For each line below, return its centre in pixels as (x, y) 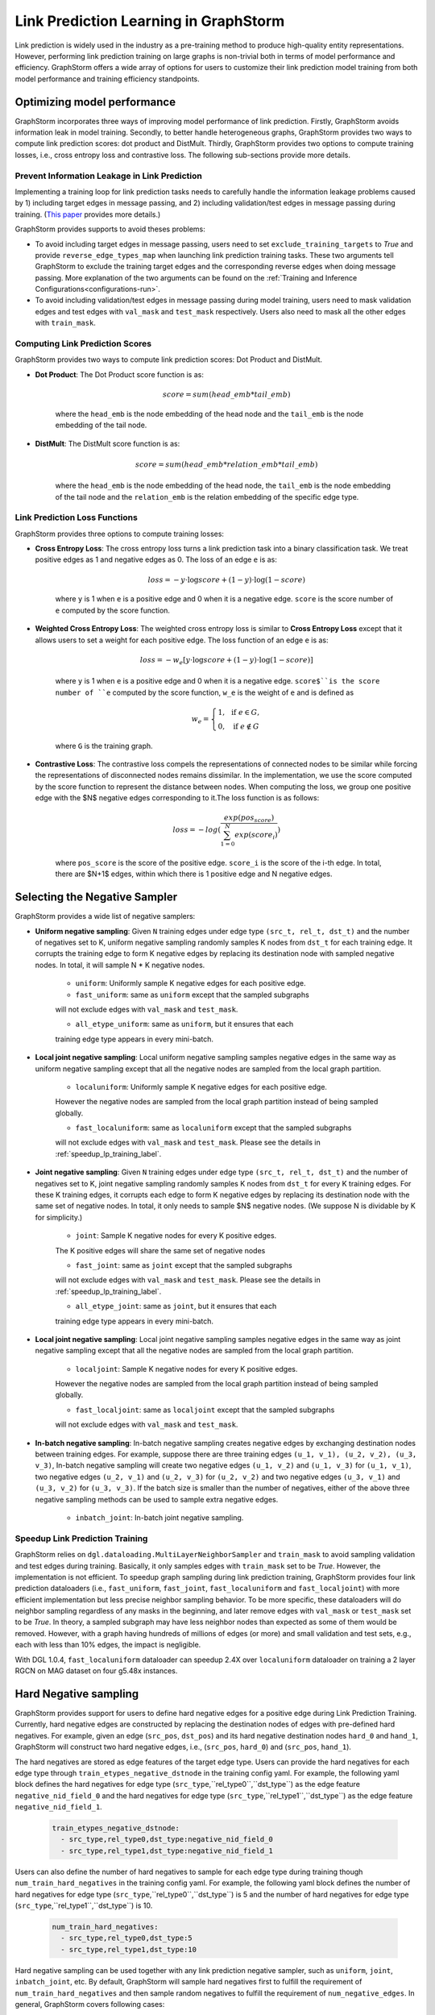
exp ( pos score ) (249, 819)
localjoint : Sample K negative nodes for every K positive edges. (186, 1369)
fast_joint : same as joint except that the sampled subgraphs (184, 1265)
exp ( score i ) (256, 836)
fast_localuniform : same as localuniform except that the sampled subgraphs (213, 1128)
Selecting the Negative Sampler (96, 897)
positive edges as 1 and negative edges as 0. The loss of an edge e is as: (156, 559)
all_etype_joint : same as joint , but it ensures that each (176, 1307)
